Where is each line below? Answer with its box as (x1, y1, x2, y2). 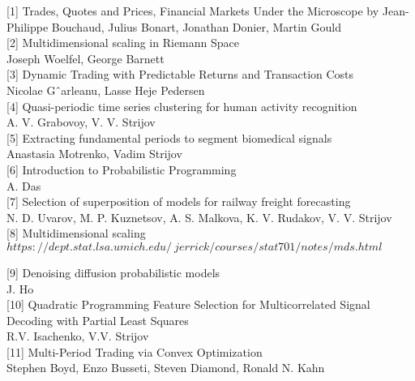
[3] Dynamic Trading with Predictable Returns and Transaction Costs (6, 66, 354, 83)
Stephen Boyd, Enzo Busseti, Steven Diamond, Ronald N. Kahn (6, 359, 325, 376)
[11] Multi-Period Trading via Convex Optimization (6, 343, 263, 360)
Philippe (6, 18, 49, 35)
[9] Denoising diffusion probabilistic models (6, 263, 220, 280)
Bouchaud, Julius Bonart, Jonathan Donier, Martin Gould (51, 18, 342, 35)
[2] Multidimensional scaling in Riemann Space (6, 34, 239, 51)
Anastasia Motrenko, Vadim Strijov (6, 145, 182, 162)
